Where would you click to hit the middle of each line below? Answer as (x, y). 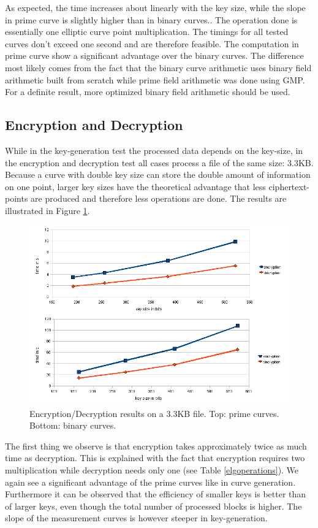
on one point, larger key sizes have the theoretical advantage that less (135, 186)
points (17, 198)
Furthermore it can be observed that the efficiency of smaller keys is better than (156, 494)
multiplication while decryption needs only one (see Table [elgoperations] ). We (152, 470)
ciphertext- (289, 186)
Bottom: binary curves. (73, 425)
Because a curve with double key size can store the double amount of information (158, 174)
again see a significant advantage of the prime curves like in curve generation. (150, 482)
